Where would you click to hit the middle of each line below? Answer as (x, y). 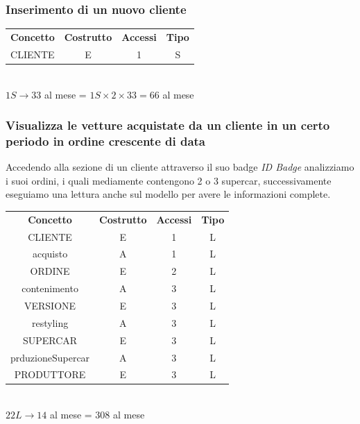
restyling (50, 322)
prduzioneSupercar (50, 357)
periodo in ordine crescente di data (106, 141)
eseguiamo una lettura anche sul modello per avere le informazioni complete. (168, 194)
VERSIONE (50, 305)
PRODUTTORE (50, 374)
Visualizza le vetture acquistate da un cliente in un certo (168, 125)
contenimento (50, 288)
